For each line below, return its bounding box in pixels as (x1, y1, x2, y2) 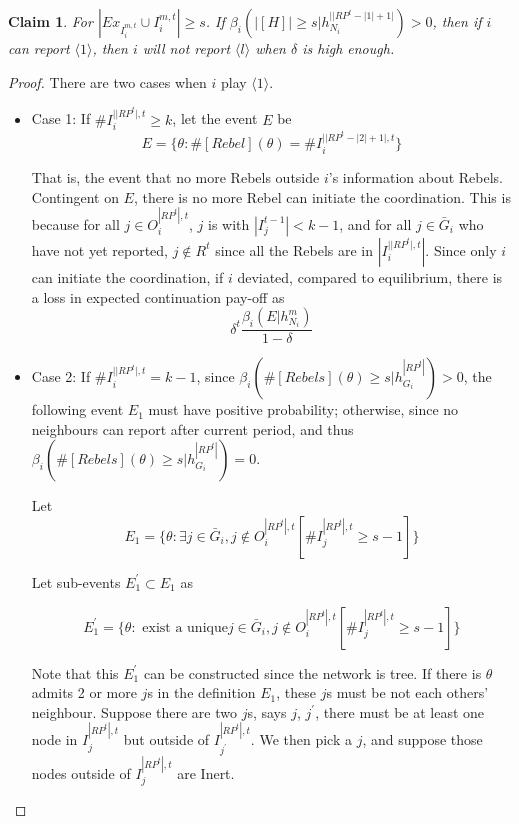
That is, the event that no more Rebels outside (31, 166, 320, 187)
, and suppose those (362, 729, 483, 750)
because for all (31, 213, 120, 234)
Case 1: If (31, 108, 91, 129)
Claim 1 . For (8, 11, 93, 31)
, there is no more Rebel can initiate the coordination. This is (133, 186, 511, 207)
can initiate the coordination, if (31, 266, 224, 287)
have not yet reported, (31, 239, 168, 260)
